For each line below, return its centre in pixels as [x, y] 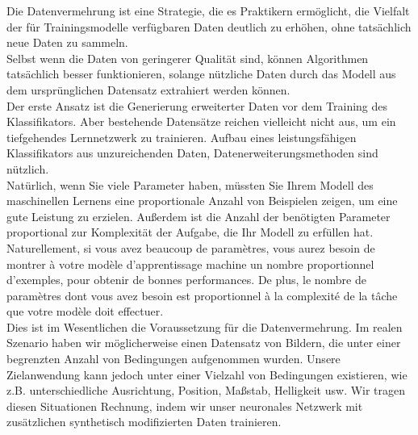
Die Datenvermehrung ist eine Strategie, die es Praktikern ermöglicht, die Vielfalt [208, 10]
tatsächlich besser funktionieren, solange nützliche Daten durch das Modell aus [201, 74]
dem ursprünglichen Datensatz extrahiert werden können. [148, 89]
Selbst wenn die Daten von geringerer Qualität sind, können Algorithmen [188, 58]
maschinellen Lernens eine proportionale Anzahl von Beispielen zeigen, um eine [202, 201]
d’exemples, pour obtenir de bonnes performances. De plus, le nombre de [186, 280]
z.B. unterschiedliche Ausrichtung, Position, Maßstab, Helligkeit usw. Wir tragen [206, 390]
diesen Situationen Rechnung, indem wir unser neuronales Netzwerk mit [185, 406]
